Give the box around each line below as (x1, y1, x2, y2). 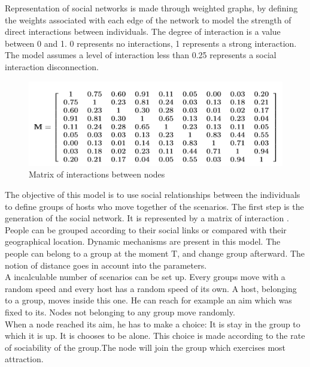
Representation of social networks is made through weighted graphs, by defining (5, 2, 298, 14)
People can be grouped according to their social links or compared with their (5, 223, 287, 236)
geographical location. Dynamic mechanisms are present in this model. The (5, 235, 281, 248)
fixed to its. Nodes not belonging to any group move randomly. (5, 306, 235, 318)
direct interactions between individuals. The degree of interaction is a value (5, 25, 281, 38)
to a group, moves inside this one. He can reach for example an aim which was (5, 294, 292, 306)
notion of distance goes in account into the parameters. (5, 258, 207, 271)
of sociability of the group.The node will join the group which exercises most (5, 341, 286, 353)
